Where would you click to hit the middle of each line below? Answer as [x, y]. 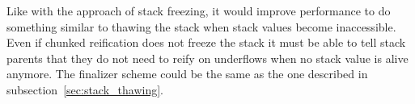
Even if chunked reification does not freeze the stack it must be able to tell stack [206, 42]
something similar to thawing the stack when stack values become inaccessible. [201, 26]
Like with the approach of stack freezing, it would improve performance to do [199, 10]
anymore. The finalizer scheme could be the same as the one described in [187, 74]
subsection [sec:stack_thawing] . [85, 89]
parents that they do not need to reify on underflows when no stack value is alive [207, 58]
